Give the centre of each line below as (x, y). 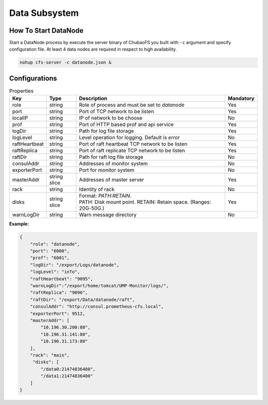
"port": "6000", (50, 251)
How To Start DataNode (46, 31)
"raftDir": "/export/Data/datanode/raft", (82, 300)
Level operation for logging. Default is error (130, 137)
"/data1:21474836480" (67, 376)
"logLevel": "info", (55, 272)
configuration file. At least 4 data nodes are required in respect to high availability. (93, 49)
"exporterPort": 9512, (58, 313)
